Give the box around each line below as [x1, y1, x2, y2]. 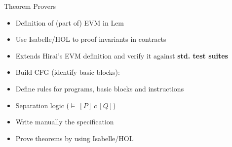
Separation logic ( [15, 100, 69, 110]
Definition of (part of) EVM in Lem [15, 17, 124, 28]
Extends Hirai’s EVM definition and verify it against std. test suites [15, 50, 228, 60]
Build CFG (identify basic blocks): [15, 67, 120, 77]
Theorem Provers [4, 1, 56, 11]
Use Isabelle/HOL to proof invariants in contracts [15, 34, 166, 44]
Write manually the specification [15, 117, 114, 127]
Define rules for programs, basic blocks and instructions [15, 83, 184, 93]
